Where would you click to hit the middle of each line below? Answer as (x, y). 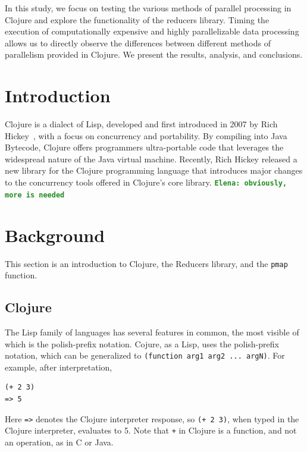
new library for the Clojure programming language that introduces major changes (154, 170)
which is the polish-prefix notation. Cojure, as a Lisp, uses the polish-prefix (142, 343)
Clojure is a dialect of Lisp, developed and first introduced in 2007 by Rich (141, 124)
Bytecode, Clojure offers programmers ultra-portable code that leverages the (144, 147)
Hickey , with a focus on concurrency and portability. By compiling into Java (146, 135)
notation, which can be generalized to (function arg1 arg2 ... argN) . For (145, 355)
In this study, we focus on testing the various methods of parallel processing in (148, 8)
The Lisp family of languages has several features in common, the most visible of (152, 332)
